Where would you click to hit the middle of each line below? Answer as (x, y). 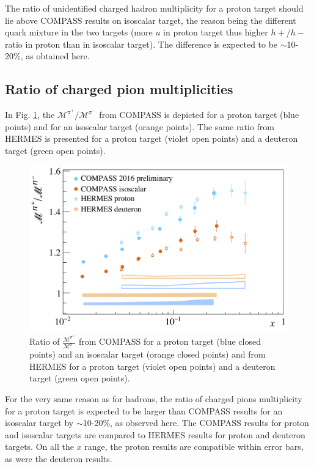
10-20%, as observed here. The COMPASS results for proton (196, 423)
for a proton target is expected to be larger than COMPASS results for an (144, 410)
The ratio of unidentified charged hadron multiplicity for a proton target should (154, 8)
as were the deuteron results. (59, 458)
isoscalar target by (39, 423)
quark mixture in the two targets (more (79, 32)
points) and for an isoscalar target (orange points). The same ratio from (140, 126)
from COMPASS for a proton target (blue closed (170, 341)
